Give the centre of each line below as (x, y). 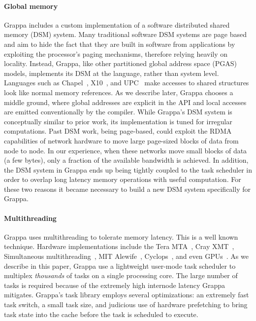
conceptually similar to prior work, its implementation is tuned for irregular (118, 121)
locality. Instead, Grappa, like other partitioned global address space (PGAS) (121, 63)
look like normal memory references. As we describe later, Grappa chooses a (119, 92)
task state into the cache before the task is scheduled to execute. (101, 314)
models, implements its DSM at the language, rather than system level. (112, 73)
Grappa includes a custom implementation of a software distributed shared (117, 24)
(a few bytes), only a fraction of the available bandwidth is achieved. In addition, (126, 160)
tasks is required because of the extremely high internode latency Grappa (114, 285)
